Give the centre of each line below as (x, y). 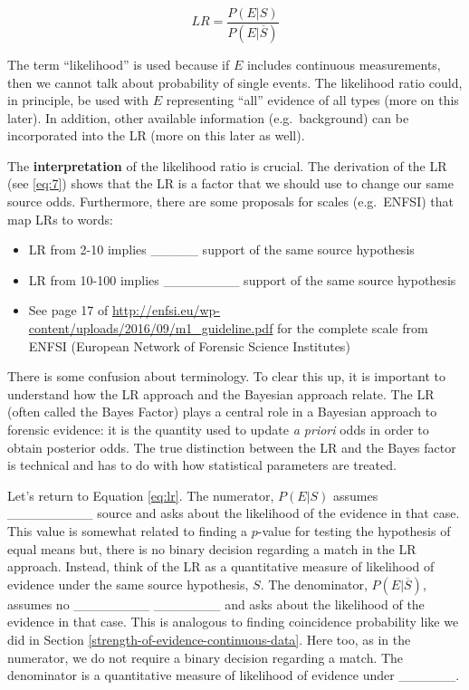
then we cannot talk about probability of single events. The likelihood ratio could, (235, 82)
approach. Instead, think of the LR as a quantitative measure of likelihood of (221, 566)
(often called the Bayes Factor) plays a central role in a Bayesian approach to (222, 412)
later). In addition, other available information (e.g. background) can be (208, 117)
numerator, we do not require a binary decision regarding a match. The (206, 657)
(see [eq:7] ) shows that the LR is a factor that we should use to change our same (230, 183)
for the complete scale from (353, 328)
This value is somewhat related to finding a (128, 530)
